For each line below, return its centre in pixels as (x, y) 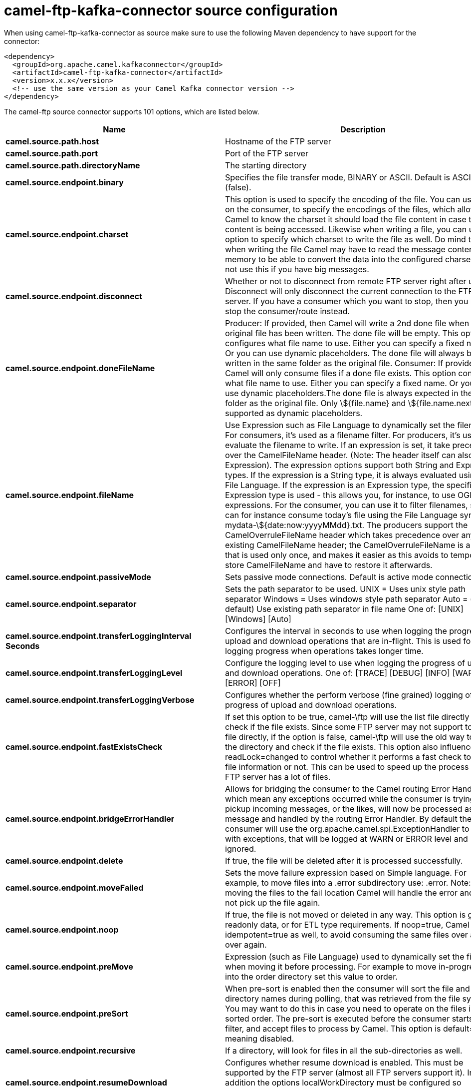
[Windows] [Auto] (258, 619)
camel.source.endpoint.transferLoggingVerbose (100, 700)
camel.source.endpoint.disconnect (74, 296)
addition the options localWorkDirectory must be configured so (343, 1082)
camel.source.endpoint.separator (71, 604)
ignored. (241, 848)
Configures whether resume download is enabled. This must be (344, 1062)
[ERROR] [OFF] (253, 683)
